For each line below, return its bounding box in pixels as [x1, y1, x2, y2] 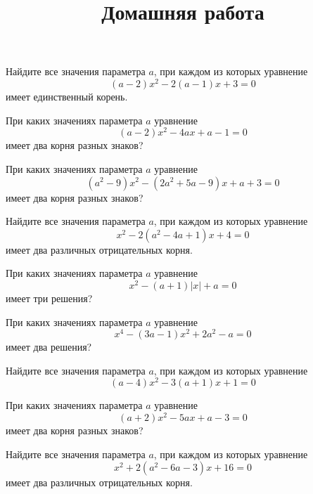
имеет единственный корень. [6, 89, 128, 104]
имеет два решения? [6, 339, 92, 354]
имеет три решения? [6, 290, 93, 305]
